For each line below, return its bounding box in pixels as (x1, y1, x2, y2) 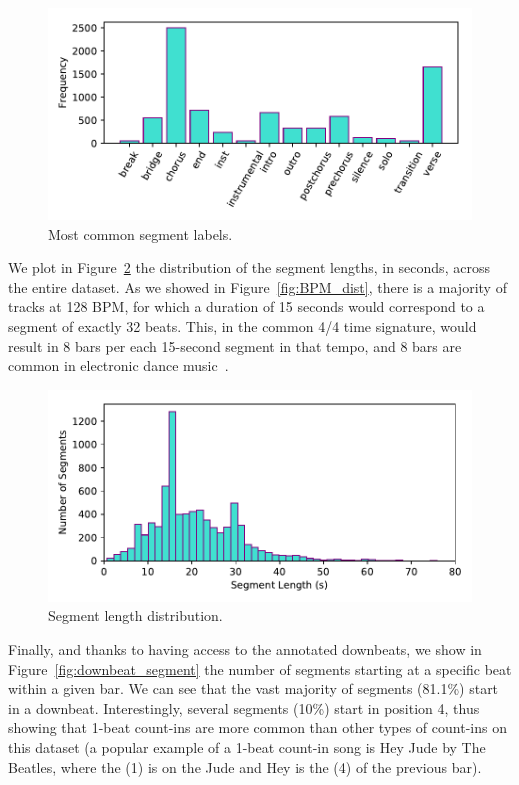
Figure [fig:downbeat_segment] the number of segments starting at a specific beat (8, 658, 512, 679)
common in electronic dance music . (8, 355, 229, 376)
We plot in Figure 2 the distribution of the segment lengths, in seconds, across (8, 257, 490, 278)
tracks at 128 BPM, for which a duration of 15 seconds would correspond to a (8, 296, 485, 317)
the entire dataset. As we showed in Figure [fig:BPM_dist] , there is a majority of (8, 276, 507, 297)
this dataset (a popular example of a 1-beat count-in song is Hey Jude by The (8, 736, 486, 757)
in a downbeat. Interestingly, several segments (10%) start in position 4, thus (8, 697, 480, 718)
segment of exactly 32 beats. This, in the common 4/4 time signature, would (8, 315, 477, 336)
